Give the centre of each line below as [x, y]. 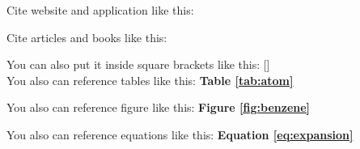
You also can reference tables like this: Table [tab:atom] [150, 80]
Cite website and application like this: [100, 10]
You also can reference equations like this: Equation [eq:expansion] [180, 134]
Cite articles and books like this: [87, 37]
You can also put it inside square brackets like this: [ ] [138, 64]
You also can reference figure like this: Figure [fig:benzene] [159, 107]
